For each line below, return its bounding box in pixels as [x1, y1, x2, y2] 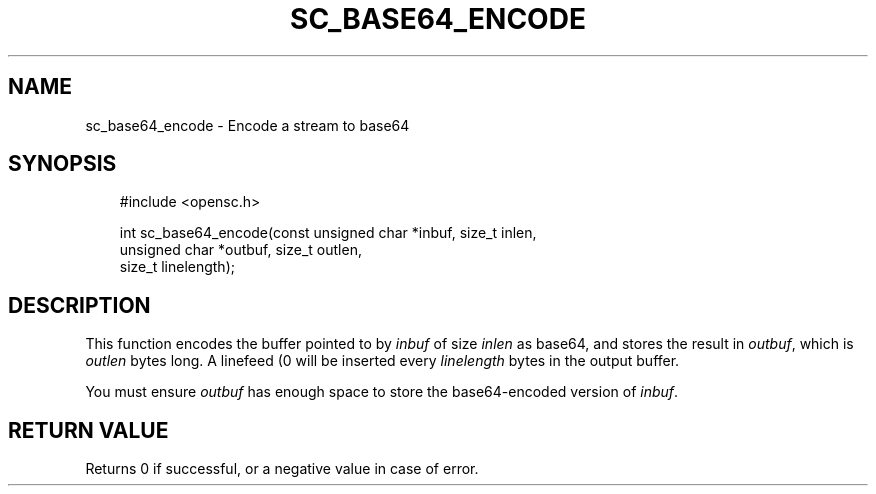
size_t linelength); [119, 258, 235, 276]
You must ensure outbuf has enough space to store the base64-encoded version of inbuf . [85, 383, 679, 401]
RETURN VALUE [8, 417, 169, 443]
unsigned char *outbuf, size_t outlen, [119, 241, 362, 259]
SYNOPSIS [8, 151, 117, 177]
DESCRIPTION [8, 292, 151, 318]
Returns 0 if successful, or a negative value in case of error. [85, 460, 479, 478]
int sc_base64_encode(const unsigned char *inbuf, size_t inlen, [119, 224, 537, 242]
